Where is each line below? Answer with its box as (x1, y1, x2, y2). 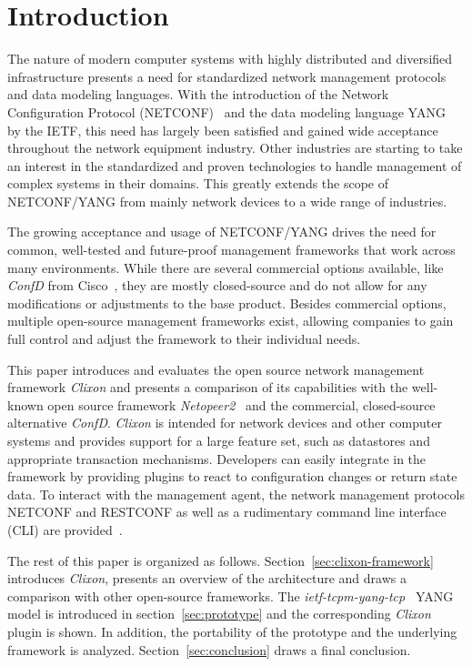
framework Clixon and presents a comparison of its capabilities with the (7, 378, 408, 397)
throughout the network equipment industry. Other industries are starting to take (7, 138, 463, 157)
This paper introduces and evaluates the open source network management (7, 359, 425, 378)
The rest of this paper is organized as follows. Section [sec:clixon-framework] (7, 550, 434, 570)
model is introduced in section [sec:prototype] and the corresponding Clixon (7, 604, 431, 623)
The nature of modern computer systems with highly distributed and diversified (7, 49, 453, 68)
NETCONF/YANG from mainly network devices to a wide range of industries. (7, 191, 447, 210)
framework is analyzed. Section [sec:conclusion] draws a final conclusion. (7, 640, 411, 659)
